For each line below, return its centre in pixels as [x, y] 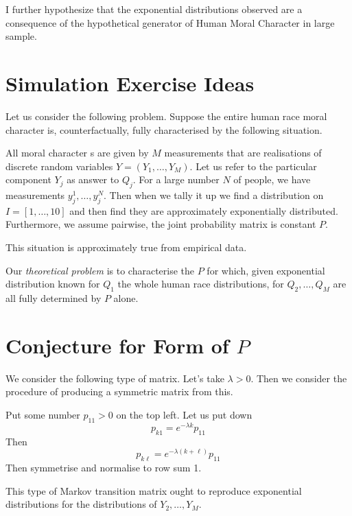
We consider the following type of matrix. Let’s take [115, 378]
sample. [21, 36]
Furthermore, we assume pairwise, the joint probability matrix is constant [161, 224]
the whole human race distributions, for [201, 284]
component [28, 179]
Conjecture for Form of [117, 345]
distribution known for [53, 284]
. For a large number [176, 179]
